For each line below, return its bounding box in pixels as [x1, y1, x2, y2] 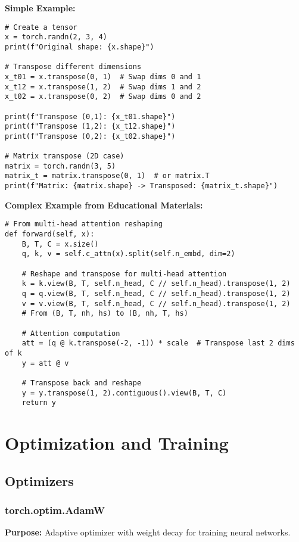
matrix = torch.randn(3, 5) [5, 161, 116, 170]
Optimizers [5, 471, 74, 490]
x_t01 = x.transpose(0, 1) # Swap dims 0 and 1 [5, 72, 201, 81]
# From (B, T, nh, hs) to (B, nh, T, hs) [21, 309, 188, 318]
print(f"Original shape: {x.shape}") [5, 42, 154, 51]
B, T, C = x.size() [21, 239, 99, 248]
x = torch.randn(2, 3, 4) [5, 33, 107, 42]
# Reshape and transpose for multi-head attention [21, 269, 227, 278]
